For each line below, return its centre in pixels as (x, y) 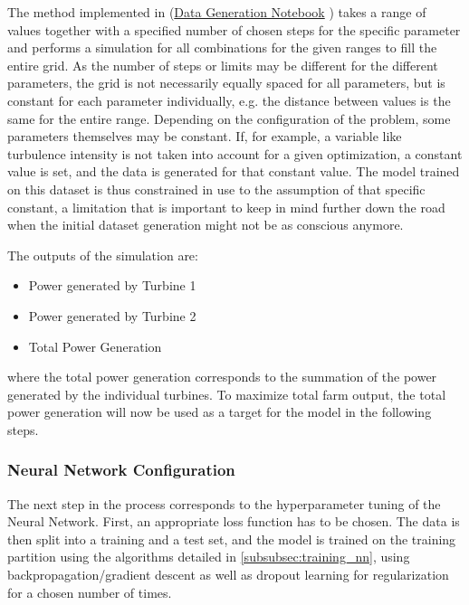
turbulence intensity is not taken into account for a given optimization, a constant (235, 153)
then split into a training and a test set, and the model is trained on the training (232, 539)
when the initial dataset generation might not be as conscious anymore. (206, 225)
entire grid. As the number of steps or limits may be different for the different (223, 65)
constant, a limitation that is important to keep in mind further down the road (226, 207)
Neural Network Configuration (121, 470)
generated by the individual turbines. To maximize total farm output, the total (227, 394)
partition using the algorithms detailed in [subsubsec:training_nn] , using (209, 557)
